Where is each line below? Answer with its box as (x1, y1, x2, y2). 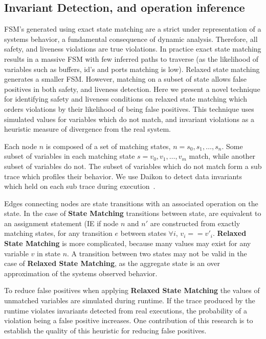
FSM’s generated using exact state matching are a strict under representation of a (4, 23, 261, 34)
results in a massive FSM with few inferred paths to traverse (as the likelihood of (4, 53, 259, 64)
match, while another (189, 151, 256, 161)
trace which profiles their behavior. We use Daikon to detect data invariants (4, 171, 242, 181)
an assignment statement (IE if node (4, 217, 119, 228)
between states (120, 228, 166, 238)
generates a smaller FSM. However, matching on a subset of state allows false (4, 74, 247, 84)
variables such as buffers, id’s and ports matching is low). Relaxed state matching (4, 63, 260, 74)
